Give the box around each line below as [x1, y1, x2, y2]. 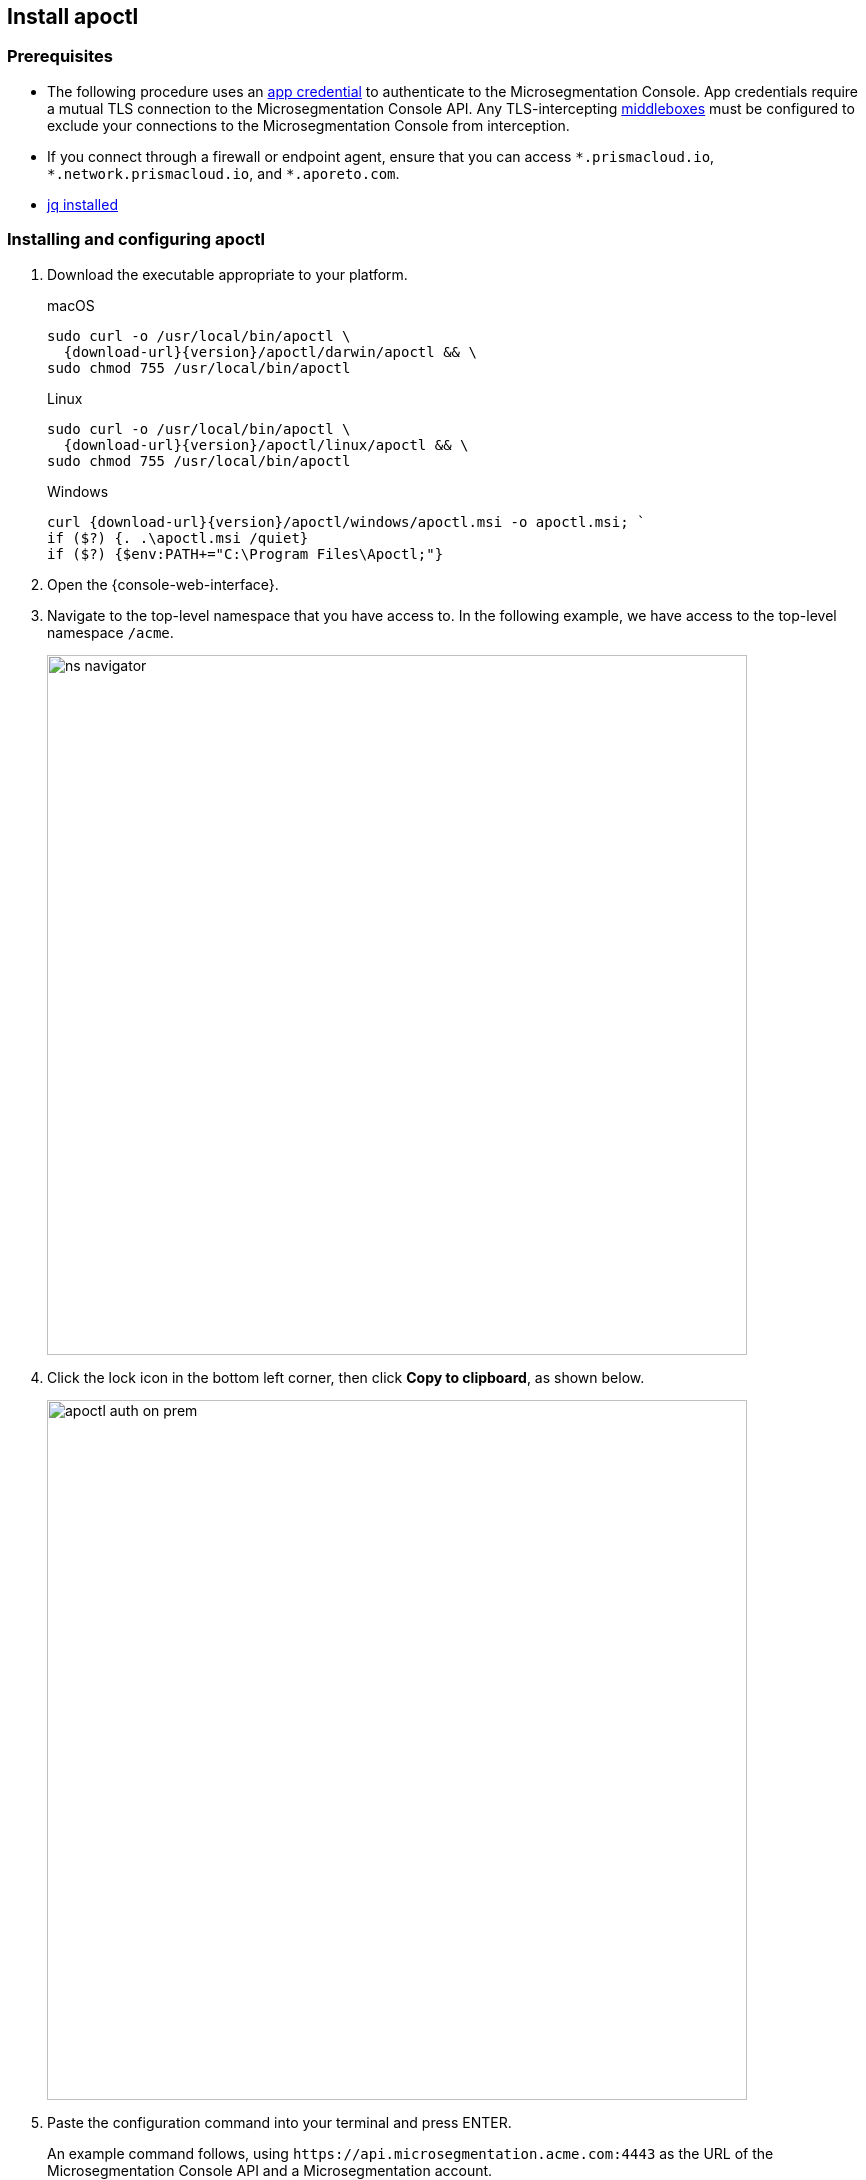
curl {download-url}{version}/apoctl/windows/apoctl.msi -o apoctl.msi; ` [47, 513, 646, 530]
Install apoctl [7, 4, 139, 29]
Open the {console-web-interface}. [47, 575, 279, 593]
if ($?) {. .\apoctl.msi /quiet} [47, 529, 309, 546]
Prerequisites [7, 46, 113, 67]
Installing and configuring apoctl [7, 229, 266, 250]
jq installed [47, 195, 118, 213]
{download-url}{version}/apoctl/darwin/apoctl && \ [63, 343, 477, 360]
